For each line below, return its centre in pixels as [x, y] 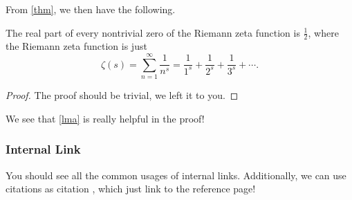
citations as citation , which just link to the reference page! [131, 189]
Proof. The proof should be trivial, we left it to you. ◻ [122, 95]
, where [323, 32]
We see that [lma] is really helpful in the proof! [105, 118]
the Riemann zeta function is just [76, 46]
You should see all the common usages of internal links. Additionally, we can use [176, 175]
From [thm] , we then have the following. [91, 9]
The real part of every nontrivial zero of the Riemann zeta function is [153, 32]
